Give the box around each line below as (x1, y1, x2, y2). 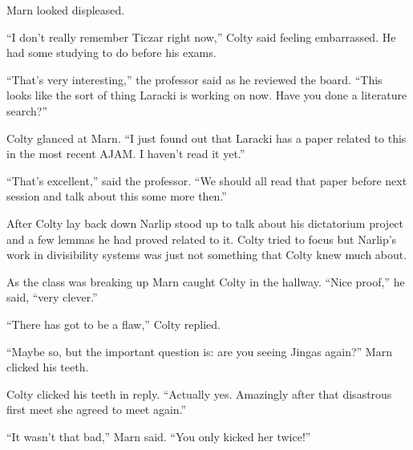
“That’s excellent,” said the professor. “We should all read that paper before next (6, 172, 407, 189)
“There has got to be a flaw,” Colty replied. (6, 315, 221, 332)
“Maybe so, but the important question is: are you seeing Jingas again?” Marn (6, 343, 392, 359)
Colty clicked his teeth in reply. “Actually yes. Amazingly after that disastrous (6, 385, 392, 402)
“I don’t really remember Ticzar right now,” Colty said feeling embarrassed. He (6, 28, 396, 45)
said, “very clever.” (6, 289, 98, 306)
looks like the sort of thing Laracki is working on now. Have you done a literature (6, 87, 407, 103)
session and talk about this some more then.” (6, 188, 227, 205)
